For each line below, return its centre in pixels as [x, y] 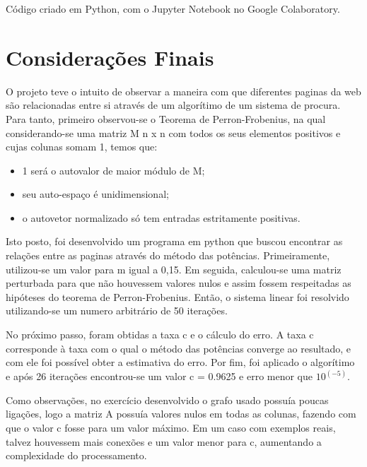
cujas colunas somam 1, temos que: [82, 147]
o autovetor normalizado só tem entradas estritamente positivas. [161, 217]
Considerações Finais [110, 57]
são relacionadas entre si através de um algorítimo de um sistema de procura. [173, 105]
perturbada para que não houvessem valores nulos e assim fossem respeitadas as [179, 283]
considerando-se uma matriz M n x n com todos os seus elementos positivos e [173, 132]
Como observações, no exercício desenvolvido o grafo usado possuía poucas [167, 400]
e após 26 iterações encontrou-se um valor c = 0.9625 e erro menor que [159, 376]
